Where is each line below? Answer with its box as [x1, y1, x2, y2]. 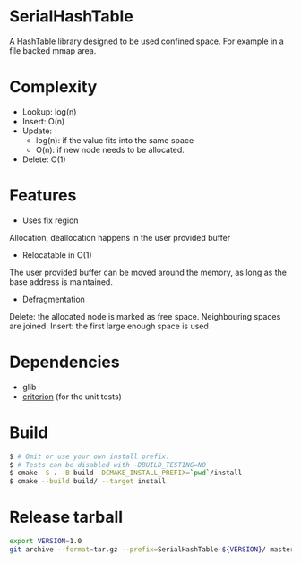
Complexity [9, 77, 98, 98]
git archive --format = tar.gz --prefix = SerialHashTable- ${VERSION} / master [9, 545, 295, 554]
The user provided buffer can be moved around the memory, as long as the [9, 267, 287, 277]
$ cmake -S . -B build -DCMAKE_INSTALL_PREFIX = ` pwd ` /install [9, 468, 243, 478]
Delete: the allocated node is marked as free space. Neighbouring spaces [9, 311, 281, 321]
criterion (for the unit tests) [21, 391, 123, 402]
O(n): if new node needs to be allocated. [35, 144, 185, 155]
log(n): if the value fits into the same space [35, 134, 194, 145]
